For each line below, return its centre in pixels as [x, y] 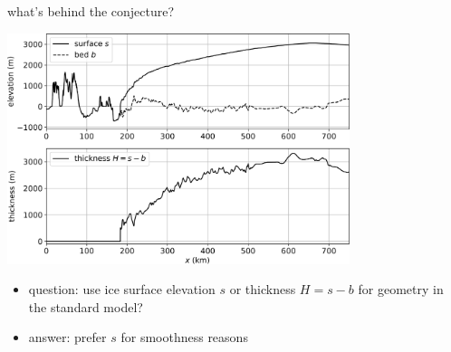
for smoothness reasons [184, 337]
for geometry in [401, 289]
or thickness [263, 289]
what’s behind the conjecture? [91, 11]
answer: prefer [67, 337]
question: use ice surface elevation [122, 289]
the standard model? [86, 306]
